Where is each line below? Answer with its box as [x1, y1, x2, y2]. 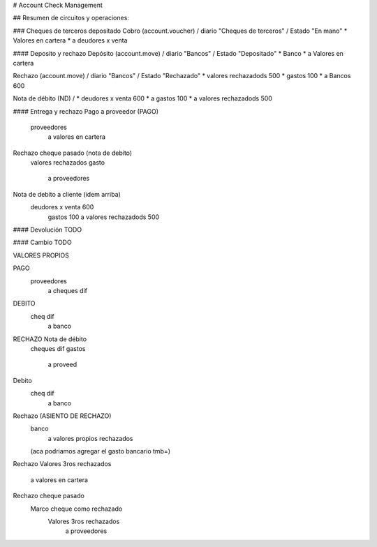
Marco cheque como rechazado [30, 504, 123, 513]
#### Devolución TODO [13, 225, 82, 234]
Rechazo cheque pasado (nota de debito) [13, 149, 133, 157]
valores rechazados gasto [30, 158, 105, 167]
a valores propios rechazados [47, 434, 133, 442]
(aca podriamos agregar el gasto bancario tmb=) [30, 447, 171, 456]
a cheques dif [47, 286, 87, 294]
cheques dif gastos [30, 344, 86, 352]
